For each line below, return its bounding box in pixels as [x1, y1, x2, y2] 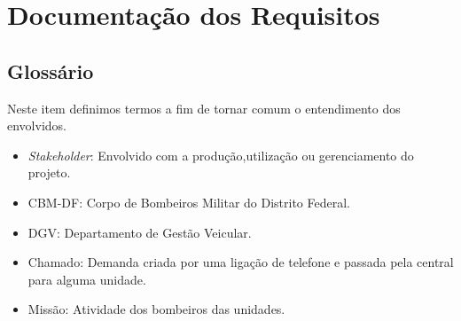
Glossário [7, 57, 94, 84]
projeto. [27, 163, 71, 182]
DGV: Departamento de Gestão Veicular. [27, 223, 252, 241]
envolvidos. [7, 116, 66, 135]
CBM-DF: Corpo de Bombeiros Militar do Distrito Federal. [27, 192, 350, 211]
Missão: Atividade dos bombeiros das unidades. [27, 300, 285, 318]
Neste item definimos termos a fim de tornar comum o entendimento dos [7, 98, 401, 117]
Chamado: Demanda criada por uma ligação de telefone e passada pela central [27, 253, 454, 271]
